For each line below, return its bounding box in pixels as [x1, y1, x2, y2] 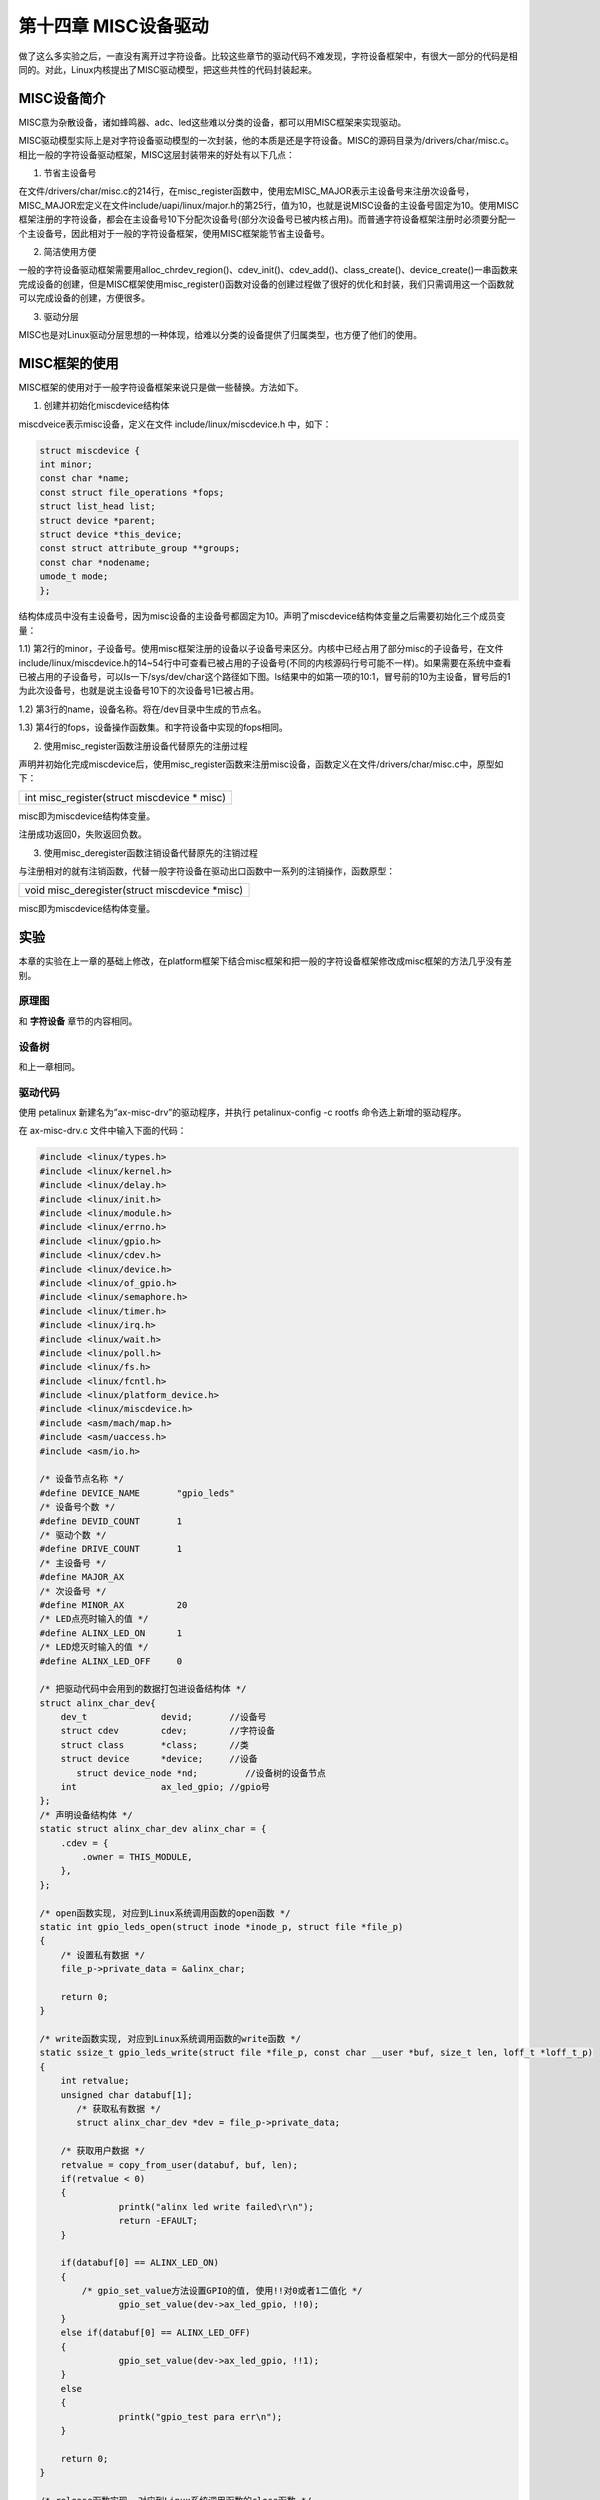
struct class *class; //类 [60, 1739, 249, 1750]
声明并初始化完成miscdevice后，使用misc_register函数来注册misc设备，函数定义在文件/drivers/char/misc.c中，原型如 [18, 758, 504, 770]
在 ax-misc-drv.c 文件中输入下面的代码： [18, 1125, 187, 1137]
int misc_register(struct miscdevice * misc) [24, 790, 227, 804]
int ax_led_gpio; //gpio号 [60, 1781, 270, 1793]
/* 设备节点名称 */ [39, 1473, 125, 1485]
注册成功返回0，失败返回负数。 [18, 828, 147, 840]
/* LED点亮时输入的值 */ [39, 1613, 149, 1625]
